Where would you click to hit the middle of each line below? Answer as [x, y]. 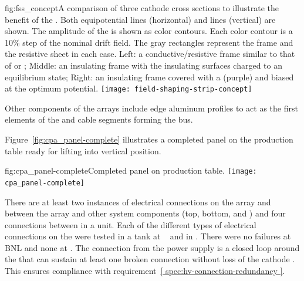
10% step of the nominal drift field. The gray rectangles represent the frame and [149, 42]
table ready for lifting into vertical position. [83, 150]
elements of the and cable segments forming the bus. [99, 119]
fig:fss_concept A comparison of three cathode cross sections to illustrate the [142, 8]
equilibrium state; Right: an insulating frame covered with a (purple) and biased [149, 77]
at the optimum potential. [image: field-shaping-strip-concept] [129, 88]
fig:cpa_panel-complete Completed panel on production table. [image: [131, 170]
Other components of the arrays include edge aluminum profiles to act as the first [151, 108]
